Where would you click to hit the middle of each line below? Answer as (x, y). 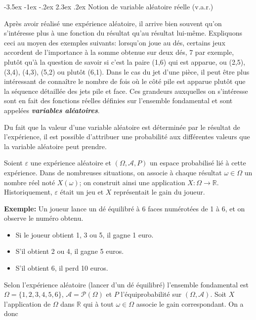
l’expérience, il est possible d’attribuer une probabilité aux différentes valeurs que (127, 137)
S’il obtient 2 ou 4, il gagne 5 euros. (70, 251)
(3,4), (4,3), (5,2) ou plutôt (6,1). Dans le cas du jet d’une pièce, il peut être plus (127, 71)
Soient (13, 163)
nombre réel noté (30, 182)
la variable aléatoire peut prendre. (55, 146)
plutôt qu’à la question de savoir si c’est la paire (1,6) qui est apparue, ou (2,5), (125, 61)
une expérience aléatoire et (71, 163)
